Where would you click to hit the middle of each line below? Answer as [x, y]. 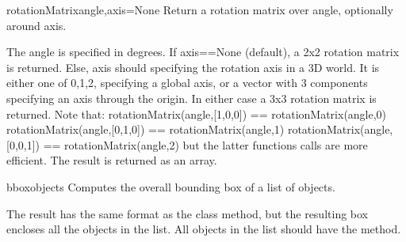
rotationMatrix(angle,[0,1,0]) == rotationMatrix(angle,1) [146, 129]
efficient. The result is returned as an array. [112, 160]
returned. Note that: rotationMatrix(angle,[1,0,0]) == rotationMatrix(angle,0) [197, 113]
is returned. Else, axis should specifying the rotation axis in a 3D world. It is [193, 67]
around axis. [36, 25]
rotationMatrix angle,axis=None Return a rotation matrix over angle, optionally [200, 9]
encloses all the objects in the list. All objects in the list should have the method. [204, 229]
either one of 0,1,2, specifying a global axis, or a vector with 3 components [187, 83]
